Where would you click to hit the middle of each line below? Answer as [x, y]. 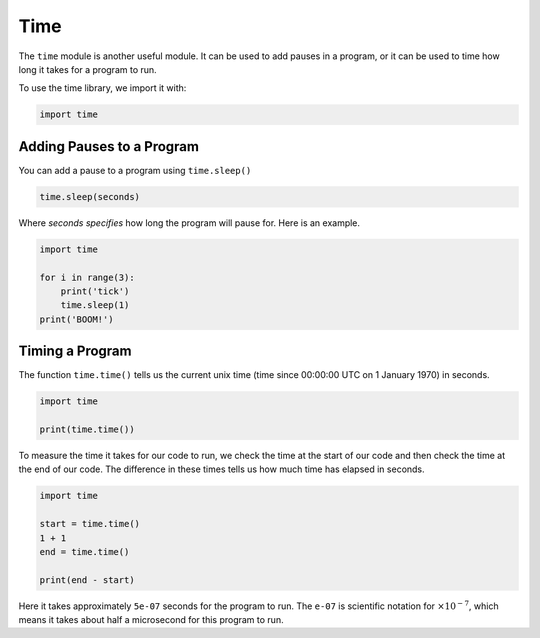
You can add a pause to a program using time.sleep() [135, 170]
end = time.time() [84, 551]
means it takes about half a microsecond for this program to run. [151, 620]
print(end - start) [87, 579]
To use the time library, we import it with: [102, 88]
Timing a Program [75, 351]
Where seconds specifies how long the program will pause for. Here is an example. [189, 222]
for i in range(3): [87, 277]
